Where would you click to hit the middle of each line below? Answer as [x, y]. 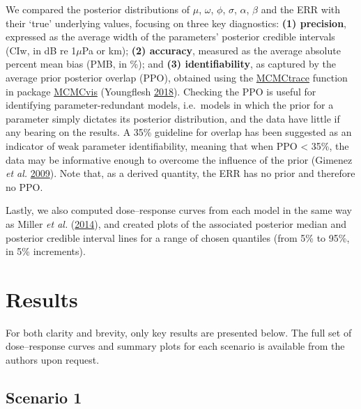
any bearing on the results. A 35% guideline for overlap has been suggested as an [179, 132]
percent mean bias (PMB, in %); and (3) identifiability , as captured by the [171, 64]
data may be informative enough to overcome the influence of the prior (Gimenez [179, 159]
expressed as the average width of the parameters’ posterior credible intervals [170, 37]
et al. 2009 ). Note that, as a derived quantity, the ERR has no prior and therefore [180, 173]
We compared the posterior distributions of [98, 9]
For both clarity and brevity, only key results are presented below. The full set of [179, 332]
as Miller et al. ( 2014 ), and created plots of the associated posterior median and [176, 223]
